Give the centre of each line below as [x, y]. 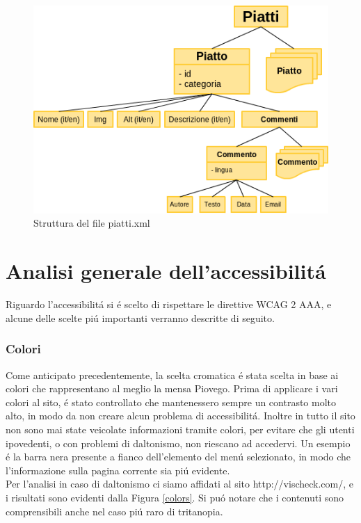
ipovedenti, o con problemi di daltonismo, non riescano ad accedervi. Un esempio [178, 443]
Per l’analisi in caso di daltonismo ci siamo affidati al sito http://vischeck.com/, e [179, 484]
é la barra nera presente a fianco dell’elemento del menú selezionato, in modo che [178, 457]
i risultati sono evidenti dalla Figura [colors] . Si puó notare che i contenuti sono [175, 497]
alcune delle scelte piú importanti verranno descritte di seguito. [140, 317]
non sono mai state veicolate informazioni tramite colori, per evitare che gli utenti [180, 429]
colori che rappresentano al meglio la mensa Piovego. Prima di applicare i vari [172, 388]
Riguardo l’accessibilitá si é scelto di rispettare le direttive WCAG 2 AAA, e [169, 304]
